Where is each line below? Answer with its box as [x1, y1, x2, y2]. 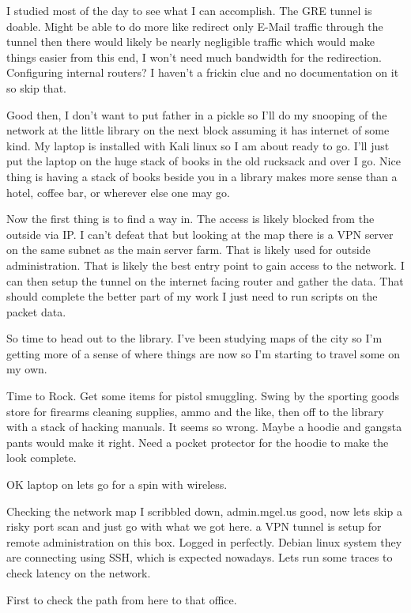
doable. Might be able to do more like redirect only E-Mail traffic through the [6, 17, 383, 34]
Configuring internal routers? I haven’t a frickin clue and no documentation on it [6, 64, 399, 81]
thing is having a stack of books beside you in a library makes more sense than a [6, 168, 398, 184]
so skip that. [6, 79, 66, 96]
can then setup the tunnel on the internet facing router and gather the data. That [6, 272, 404, 289]
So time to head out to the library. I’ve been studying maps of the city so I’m [6, 330, 383, 346]
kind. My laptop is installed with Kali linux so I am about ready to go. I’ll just [6, 137, 390, 153]
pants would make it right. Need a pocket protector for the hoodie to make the [6, 433, 389, 450]
